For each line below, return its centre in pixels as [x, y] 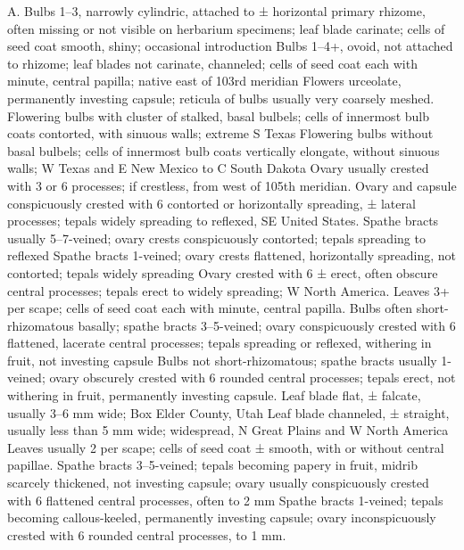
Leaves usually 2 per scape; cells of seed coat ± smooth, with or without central [226, 447]
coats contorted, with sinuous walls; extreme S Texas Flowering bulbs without [220, 133]
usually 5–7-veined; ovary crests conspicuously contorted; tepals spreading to [216, 238]
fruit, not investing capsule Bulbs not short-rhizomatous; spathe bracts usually [222, 360]
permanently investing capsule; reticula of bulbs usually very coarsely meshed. [221, 98]
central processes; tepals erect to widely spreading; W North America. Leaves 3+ [228, 290]
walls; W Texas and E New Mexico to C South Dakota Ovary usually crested [218, 168]
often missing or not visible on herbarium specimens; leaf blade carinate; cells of [226, 28]
